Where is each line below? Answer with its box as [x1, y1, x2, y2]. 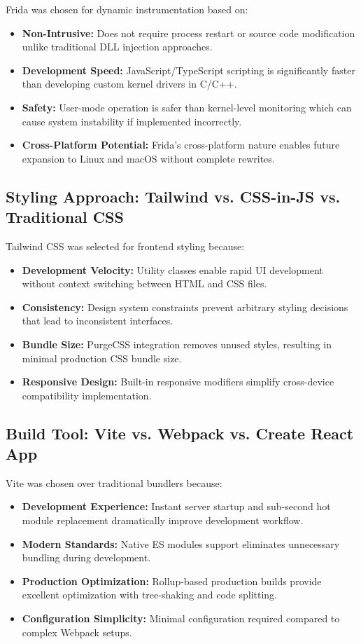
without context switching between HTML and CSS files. [22, 276, 267, 291]
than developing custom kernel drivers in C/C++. [22, 76, 237, 91]
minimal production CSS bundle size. [22, 350, 182, 365]
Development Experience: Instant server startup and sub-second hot [22, 499, 331, 514]
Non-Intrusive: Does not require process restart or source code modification [22, 25, 355, 40]
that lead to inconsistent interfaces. [22, 313, 174, 328]
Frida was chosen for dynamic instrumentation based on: [6, 2, 248, 16]
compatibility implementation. [22, 388, 152, 402]
